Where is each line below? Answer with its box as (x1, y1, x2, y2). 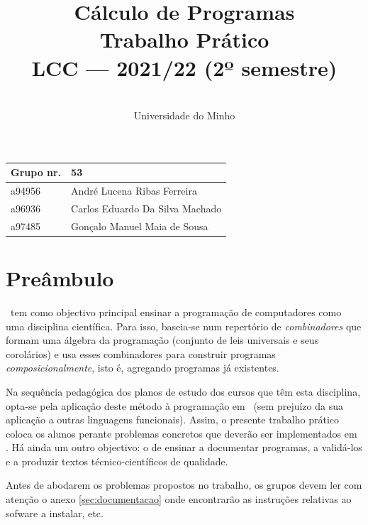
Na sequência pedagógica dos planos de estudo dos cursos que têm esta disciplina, (6, 384, 361, 399)
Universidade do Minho (133, 108, 235, 123)
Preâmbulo (6, 264, 114, 292)
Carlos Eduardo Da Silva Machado (71, 200, 222, 215)
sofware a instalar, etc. (6, 505, 104, 520)
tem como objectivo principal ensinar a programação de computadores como (10, 304, 342, 319)
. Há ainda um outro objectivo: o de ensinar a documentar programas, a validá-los (6, 440, 362, 455)
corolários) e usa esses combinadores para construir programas (6, 346, 276, 361)
